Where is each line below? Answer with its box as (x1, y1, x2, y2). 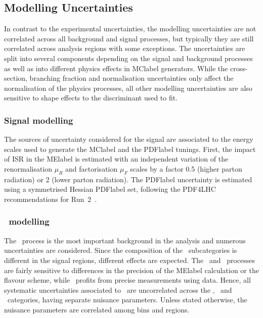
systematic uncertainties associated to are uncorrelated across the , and (4, 284, 232, 295)
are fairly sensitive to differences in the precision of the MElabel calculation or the (4, 264, 259, 275)
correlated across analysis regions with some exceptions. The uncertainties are (4, 43, 245, 54)
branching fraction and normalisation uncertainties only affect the (29, 73, 234, 83)
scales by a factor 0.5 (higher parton (130, 163, 242, 174)
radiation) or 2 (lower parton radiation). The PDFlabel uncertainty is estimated (4, 174, 252, 184)
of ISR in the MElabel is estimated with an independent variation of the (4, 153, 229, 164)
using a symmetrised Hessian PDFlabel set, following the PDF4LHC (4, 184, 216, 194)
